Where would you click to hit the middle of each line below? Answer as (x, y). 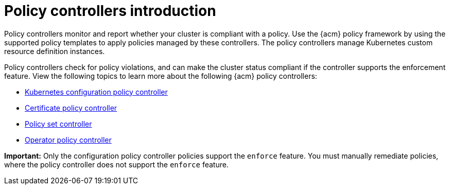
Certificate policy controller (71, 108)
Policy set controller (58, 124)
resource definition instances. (55, 51)
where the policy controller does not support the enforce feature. (116, 164)
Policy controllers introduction (110, 11)
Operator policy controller (68, 140)
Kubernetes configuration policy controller (96, 92)
